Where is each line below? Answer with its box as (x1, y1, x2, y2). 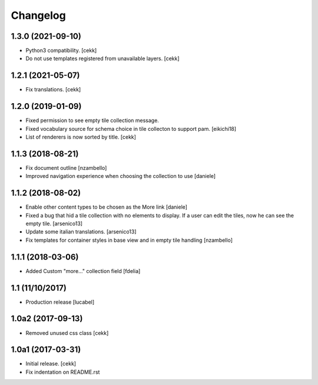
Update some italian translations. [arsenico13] (25, 228, 137, 235)
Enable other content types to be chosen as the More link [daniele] (25, 203, 188, 210)
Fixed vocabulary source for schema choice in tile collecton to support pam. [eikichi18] (25, 125, 237, 132)
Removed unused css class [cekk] (25, 329, 109, 336)
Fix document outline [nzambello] (25, 164, 107, 171)
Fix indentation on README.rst (25, 368, 100, 376)
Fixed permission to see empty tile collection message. (25, 117, 159, 124)
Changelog (11, 9, 66, 22)
